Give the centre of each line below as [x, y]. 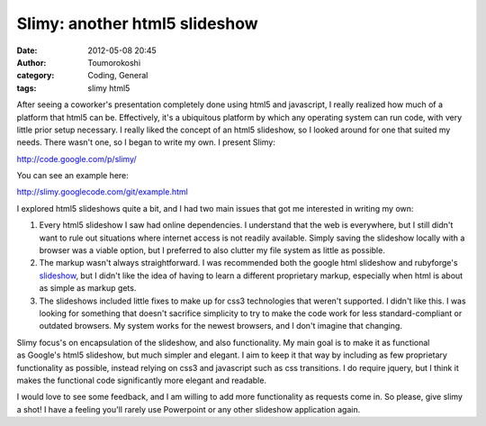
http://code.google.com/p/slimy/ [76, 159]
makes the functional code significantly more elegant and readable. [142, 380]
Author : [31, 62]
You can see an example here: [73, 176]
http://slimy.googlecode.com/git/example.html [102, 192]
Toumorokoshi [114, 62]
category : [36, 76]
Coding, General [118, 76]
